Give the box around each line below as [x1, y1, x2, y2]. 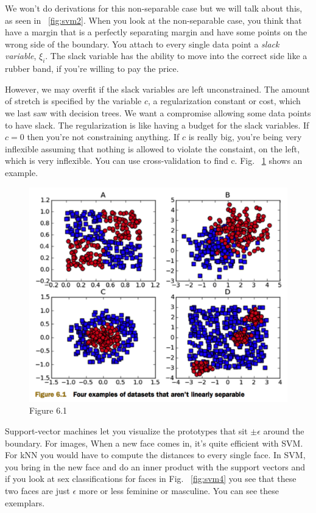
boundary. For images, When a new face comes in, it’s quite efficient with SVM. [5, 436, 303, 449]
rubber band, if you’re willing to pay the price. [5, 62, 179, 75]
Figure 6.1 [29, 404, 68, 417]
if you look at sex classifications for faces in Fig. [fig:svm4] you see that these [5, 472, 297, 485]
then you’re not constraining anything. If [27, 130, 180, 143]
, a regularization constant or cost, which [148, 94, 301, 107]
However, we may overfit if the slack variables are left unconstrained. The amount [5, 82, 310, 95]
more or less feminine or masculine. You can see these [79, 484, 279, 497]
